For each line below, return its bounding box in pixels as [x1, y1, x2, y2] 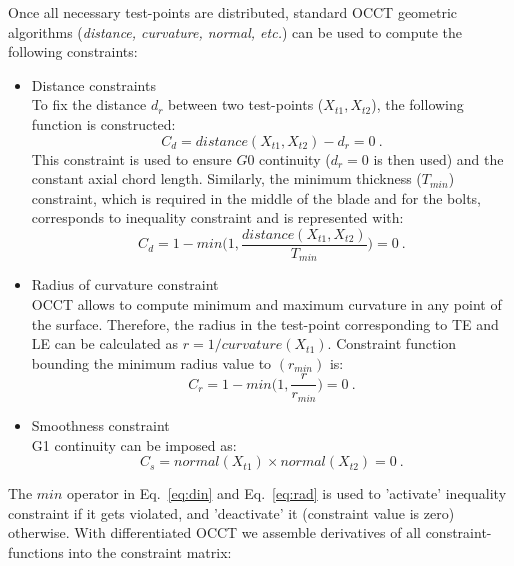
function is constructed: [31, 113, 176, 134]
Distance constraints [31, 74, 156, 95]
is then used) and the [373, 148, 504, 169]
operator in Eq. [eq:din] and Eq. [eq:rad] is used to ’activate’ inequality [66, 483, 507, 504]
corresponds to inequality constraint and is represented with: [31, 207, 404, 228]
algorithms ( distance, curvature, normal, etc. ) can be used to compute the [8, 21, 463, 42]
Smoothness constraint [31, 414, 170, 435]
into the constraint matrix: [68, 541, 232, 562]
